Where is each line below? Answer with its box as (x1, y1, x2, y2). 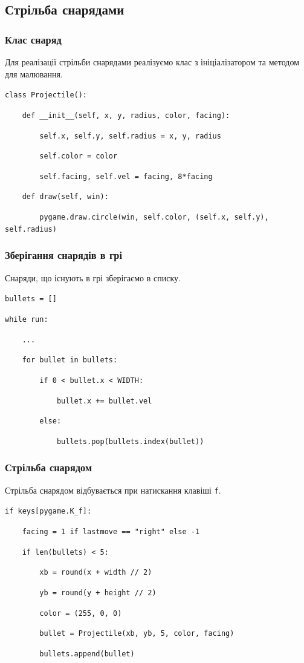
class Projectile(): (5, 91, 88, 100)
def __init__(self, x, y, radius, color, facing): (22, 111, 230, 120)
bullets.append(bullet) (39, 649, 135, 658)
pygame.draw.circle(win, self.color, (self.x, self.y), (39, 213, 269, 222)
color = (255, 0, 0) (39, 609, 122, 618)
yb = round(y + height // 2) (39, 589, 157, 597)
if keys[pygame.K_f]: (5, 507, 92, 516)
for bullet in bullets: (22, 356, 118, 365)
